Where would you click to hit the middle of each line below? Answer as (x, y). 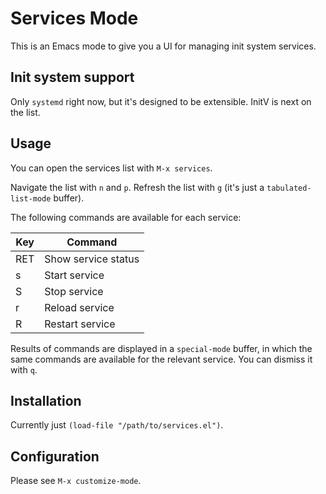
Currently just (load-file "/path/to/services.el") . (117, 425)
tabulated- (289, 188)
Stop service (74, 291)
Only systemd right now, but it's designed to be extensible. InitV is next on (161, 101)
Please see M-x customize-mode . (76, 481)
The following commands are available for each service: (126, 217)
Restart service (80, 324)
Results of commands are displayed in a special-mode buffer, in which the (161, 348)
